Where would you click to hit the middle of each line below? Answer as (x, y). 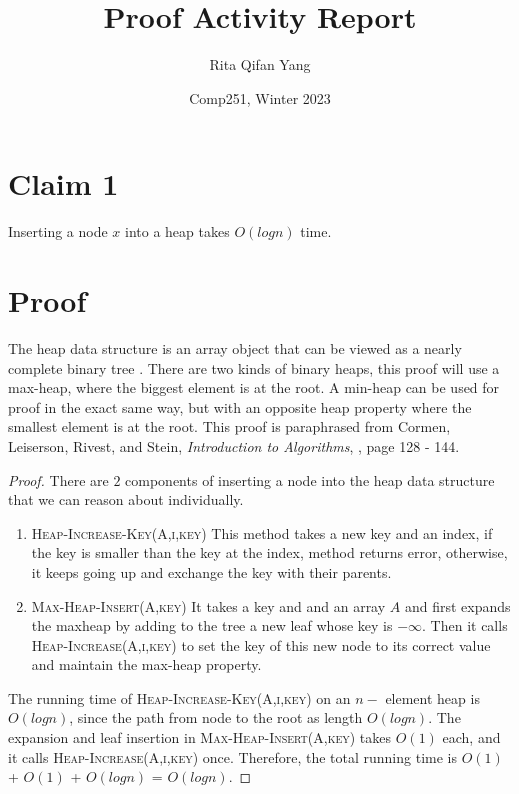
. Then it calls (465, 625)
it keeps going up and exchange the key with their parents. (211, 571)
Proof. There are (58, 479)
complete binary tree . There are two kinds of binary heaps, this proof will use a (254, 367)
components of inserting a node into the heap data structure (310, 479)
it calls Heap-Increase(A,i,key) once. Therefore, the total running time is (232, 756)
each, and (471, 737)
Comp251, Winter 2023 (260, 97)
